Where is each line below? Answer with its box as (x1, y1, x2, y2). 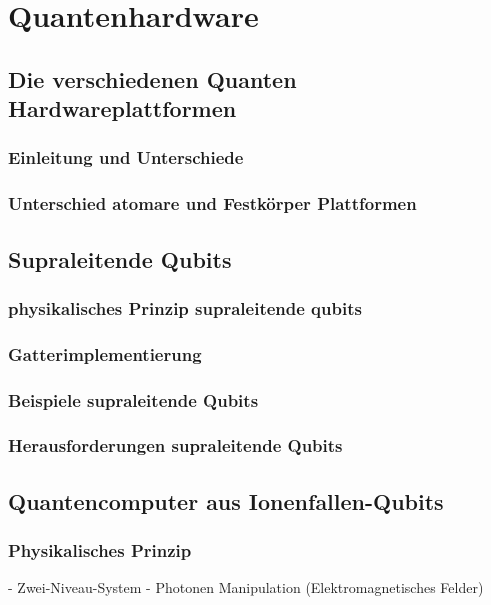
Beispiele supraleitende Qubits (8, 387, 259, 412)
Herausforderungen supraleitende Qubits (8, 433, 343, 458)
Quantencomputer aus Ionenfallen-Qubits (8, 485, 444, 516)
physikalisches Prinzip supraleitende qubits (8, 295, 362, 320)
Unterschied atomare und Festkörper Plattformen (8, 191, 417, 216)
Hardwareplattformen (8, 93, 237, 124)
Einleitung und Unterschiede (8, 145, 244, 170)
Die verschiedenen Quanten (8, 63, 297, 94)
